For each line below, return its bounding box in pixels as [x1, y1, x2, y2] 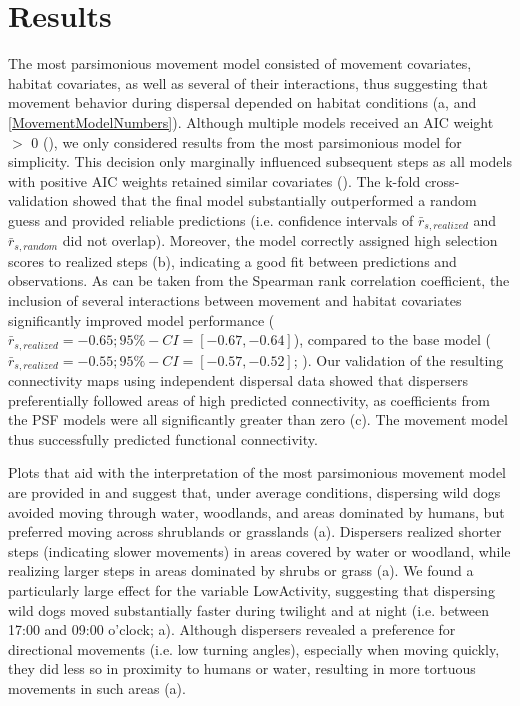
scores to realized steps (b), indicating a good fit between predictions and [8, 250, 457, 271]
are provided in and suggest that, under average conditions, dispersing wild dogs [8, 482, 501, 503]
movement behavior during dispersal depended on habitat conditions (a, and [8, 92, 477, 113]
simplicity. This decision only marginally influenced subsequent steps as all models [8, 151, 512, 172]
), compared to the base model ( [293, 329, 491, 350]
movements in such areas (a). [8, 677, 186, 698]
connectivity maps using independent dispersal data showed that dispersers [8, 370, 469, 391]
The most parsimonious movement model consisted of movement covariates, [8, 53, 472, 74]
